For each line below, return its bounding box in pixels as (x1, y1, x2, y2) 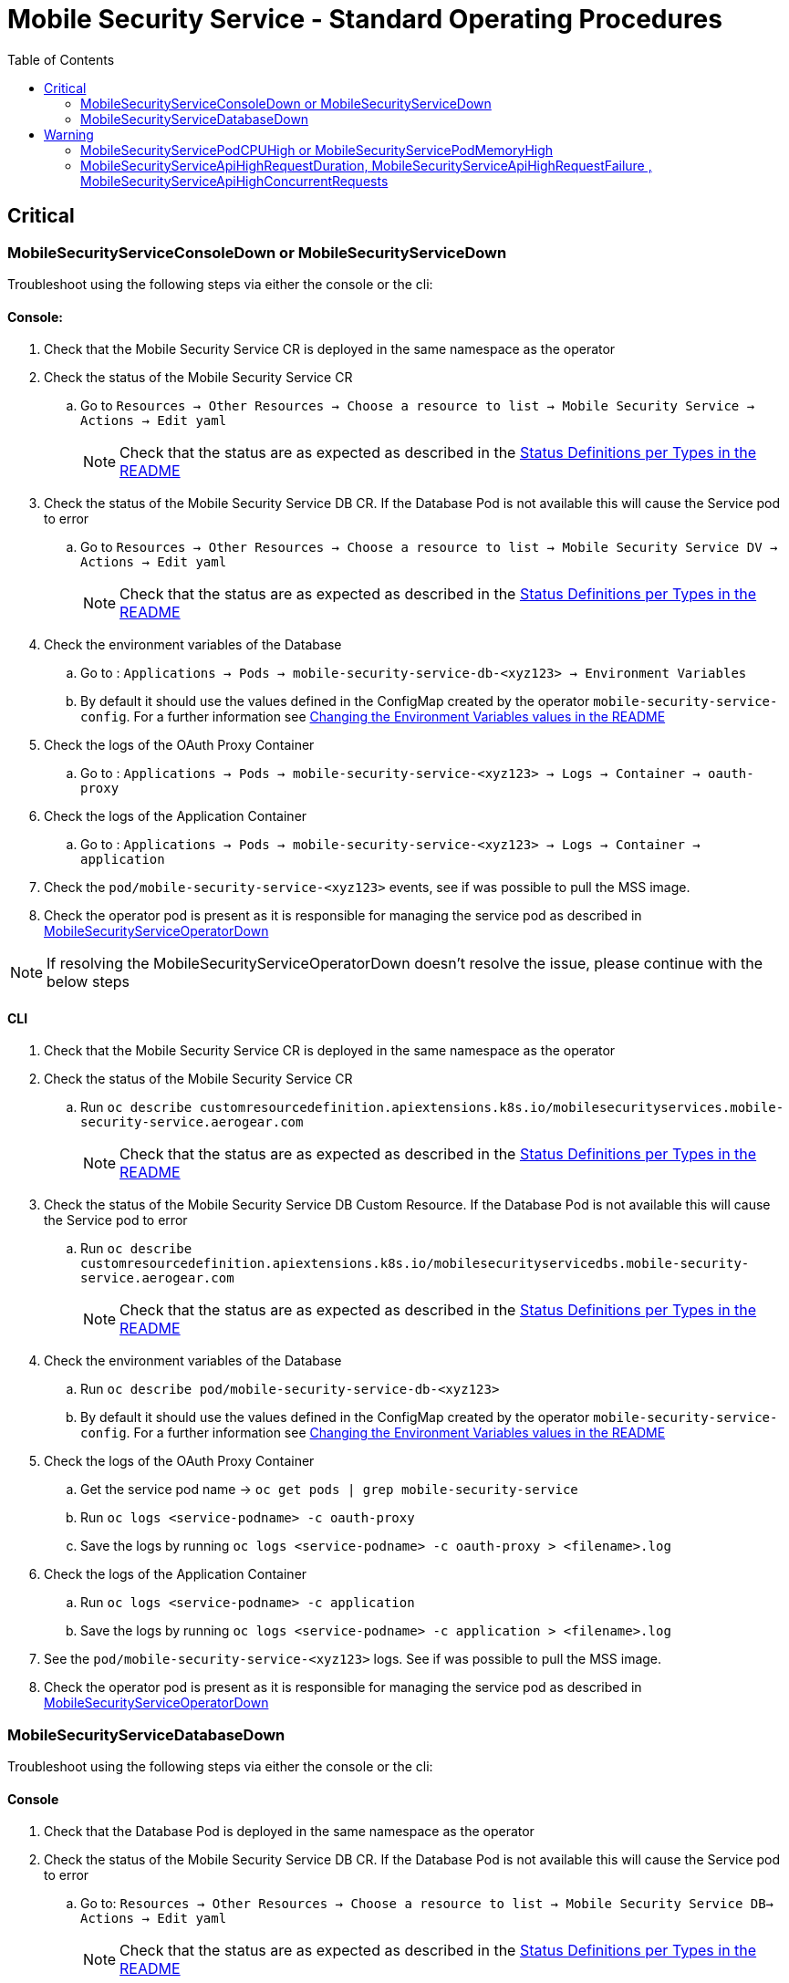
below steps (47, 972, 130, 991)
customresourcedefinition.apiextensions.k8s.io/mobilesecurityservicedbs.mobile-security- (80, 1256, 750, 1272)
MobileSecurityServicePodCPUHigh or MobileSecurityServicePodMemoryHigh (80, 141, 554, 158)
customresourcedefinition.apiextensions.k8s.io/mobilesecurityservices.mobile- (199, 1100, 784, 1116)
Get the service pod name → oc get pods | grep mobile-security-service (80, 1481, 578, 1498)
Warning (44, 126, 94, 142)
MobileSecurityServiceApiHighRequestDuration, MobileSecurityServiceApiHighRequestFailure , (80, 157, 652, 173)
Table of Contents (7, 51, 115, 67)
